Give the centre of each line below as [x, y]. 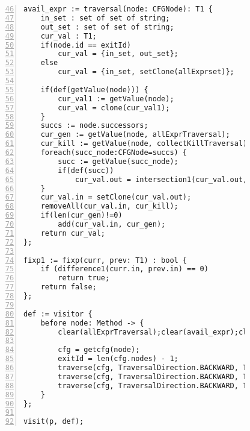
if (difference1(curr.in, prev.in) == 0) [124, 269]
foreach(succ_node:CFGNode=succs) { [114, 153]
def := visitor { [58, 314]
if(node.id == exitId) [86, 45]
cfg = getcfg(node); [99, 350]
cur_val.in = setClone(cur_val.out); [116, 197]
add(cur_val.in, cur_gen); [112, 224]
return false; [69, 287]
